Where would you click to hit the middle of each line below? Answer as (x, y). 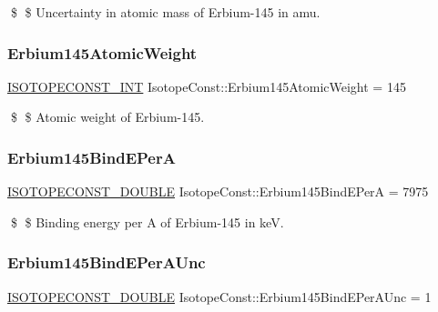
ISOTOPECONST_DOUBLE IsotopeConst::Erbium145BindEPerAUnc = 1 (219, 296)
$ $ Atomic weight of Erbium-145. (107, 117)
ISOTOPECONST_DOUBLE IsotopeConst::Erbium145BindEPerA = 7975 (218, 191)
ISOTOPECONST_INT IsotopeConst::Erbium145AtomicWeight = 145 (207, 86)
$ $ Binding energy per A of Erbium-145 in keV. (147, 221)
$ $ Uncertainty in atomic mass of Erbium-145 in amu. (165, 12)
